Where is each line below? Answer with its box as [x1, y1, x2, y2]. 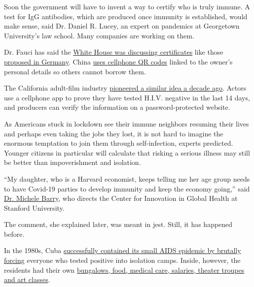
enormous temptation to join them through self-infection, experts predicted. [4, 138, 233, 148]
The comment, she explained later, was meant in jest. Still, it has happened [4, 219, 233, 229]
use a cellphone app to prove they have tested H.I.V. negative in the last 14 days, [4, 92, 250, 102]
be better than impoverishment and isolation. [4, 157, 141, 167]
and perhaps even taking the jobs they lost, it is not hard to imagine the [4, 128, 223, 138]
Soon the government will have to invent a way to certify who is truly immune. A [4, 1, 250, 11]
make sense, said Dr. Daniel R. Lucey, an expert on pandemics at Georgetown [4, 21, 240, 31]
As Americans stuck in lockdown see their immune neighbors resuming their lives [4, 118, 249, 128]
